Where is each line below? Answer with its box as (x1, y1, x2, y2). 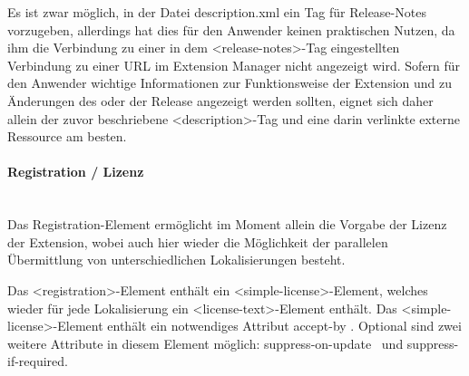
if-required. (7, 352, 68, 371)
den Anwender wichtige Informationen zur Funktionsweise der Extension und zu (7, 73, 453, 92)
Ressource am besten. (7, 127, 127, 146)
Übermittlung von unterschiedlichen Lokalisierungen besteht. (7, 250, 346, 269)
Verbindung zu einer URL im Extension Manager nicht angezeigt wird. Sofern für (7, 55, 461, 74)
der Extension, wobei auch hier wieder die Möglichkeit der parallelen (7, 232, 388, 251)
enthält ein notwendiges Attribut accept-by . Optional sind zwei (107, 316, 462, 335)
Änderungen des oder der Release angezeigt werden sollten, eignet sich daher (7, 91, 434, 110)
